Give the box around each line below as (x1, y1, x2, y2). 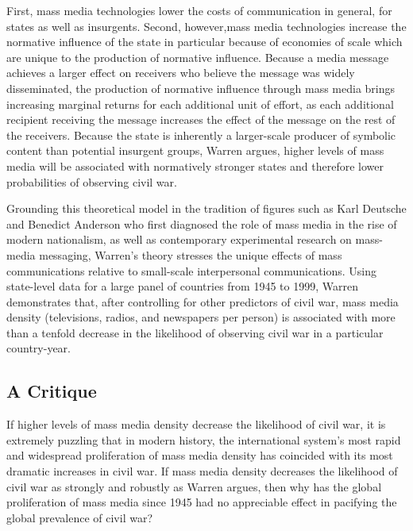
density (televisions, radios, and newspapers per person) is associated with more (6, 309, 396, 325)
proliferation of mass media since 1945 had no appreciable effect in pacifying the (6, 494, 397, 510)
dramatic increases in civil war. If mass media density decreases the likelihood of (6, 463, 398, 479)
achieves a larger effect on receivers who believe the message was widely (6, 64, 355, 81)
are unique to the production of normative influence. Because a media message (6, 48, 389, 65)
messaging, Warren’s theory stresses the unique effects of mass (39, 246, 342, 263)
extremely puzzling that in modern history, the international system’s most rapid (6, 431, 401, 448)
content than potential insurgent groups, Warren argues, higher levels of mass (6, 142, 384, 159)
